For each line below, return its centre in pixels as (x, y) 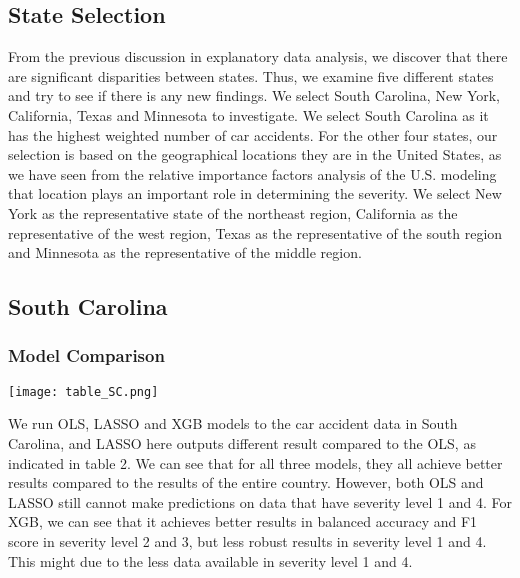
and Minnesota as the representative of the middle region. (185, 252)
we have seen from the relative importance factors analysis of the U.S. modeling (252, 173)
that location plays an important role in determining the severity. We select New (255, 193)
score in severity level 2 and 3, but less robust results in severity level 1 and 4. (247, 540)
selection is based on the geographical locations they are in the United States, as (255, 154)
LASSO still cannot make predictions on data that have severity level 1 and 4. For (260, 501)
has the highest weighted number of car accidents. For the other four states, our (253, 134)
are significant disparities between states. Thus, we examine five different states (251, 75)
